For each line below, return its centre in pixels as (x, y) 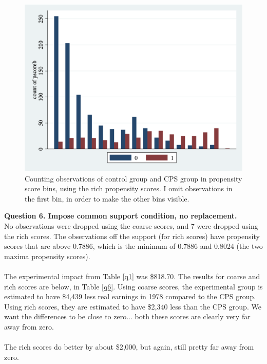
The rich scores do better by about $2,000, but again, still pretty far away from (129, 347)
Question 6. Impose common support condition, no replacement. (121, 216)
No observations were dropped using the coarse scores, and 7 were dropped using (131, 226)
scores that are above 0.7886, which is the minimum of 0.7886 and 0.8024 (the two (133, 246)
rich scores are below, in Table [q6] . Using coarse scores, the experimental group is (133, 286)
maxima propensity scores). (47, 256)
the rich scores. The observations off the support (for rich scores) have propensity (132, 236)
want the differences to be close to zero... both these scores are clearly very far (127, 316)
